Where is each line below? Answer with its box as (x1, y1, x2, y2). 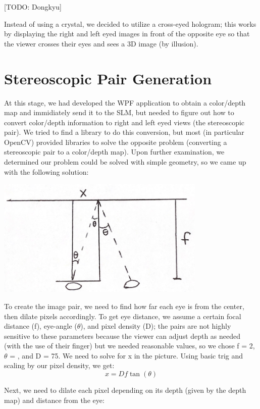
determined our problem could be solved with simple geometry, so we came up (4, 157, 246, 167)
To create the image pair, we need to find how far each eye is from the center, (4, 300, 244, 311)
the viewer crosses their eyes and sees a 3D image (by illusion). (4, 38, 198, 48)
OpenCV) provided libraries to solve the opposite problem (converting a (4, 136, 227, 147)
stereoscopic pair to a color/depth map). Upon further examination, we (4, 146, 225, 157)
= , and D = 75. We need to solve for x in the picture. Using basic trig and (10, 350, 243, 361)
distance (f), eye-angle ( (4, 321, 77, 331)
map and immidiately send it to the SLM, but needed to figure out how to (4, 107, 234, 118)
